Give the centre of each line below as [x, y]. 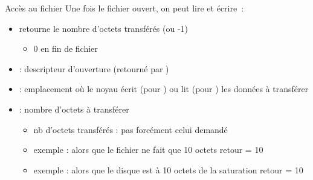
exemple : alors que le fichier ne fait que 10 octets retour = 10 [148, 150]
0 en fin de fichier [66, 48]
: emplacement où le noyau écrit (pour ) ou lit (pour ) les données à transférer [164, 89]
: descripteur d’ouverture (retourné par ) [94, 68]
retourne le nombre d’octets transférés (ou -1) [104, 28]
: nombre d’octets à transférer [74, 109]
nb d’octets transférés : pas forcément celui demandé [131, 129]
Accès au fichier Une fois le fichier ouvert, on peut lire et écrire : [124, 8]
